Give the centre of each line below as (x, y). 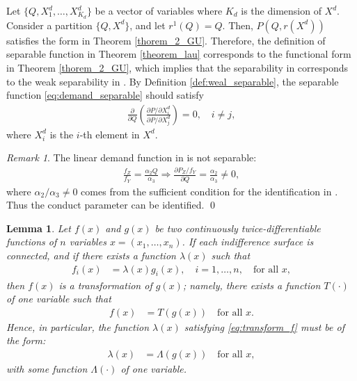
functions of (32, 242)
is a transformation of (105, 285)
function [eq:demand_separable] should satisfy (105, 95)
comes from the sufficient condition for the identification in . (209, 191)
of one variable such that (59, 299)
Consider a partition (49, 25)
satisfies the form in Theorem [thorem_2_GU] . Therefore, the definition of (166, 40)
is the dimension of (281, 10)
